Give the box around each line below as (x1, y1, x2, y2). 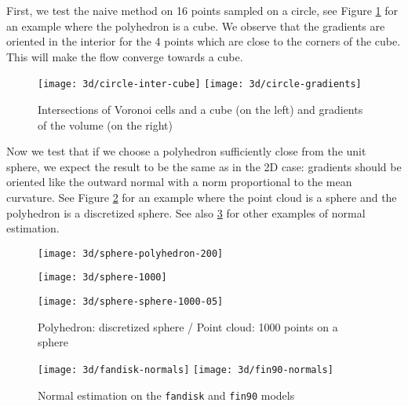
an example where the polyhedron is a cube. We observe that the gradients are (6, 17, 385, 34)
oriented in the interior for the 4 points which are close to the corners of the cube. (6, 33, 401, 49)
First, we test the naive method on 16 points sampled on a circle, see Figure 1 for (6, 2, 399, 18)
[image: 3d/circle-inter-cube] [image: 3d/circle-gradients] (38, 79, 362, 90)
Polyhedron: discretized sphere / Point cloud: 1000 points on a (38, 318, 338, 335)
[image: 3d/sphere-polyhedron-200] (38, 247, 224, 259)
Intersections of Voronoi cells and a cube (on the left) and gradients (38, 101, 363, 118)
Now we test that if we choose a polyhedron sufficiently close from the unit (6, 143, 366, 159)
